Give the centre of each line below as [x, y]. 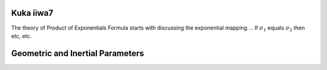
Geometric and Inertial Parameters [78, 53]
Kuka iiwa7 [32, 13]
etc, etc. [21, 36]
